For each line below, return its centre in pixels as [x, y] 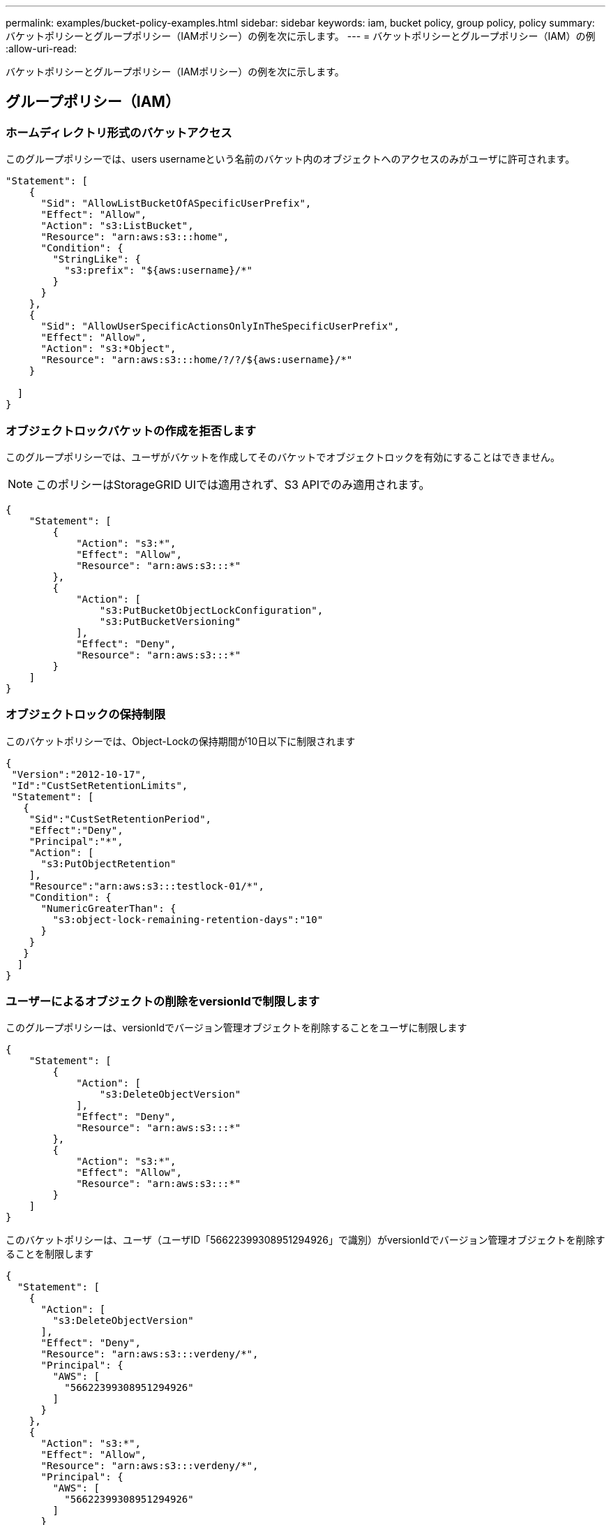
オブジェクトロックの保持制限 [86, 715]
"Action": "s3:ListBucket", [117, 226]
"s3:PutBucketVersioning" [170, 621]
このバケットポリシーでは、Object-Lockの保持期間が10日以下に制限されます [181, 741]
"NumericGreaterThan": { [108, 908]
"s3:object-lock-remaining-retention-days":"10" [188, 919]
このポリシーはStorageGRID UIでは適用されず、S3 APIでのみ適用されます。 [233, 484]
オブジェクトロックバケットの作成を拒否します [131, 430]
